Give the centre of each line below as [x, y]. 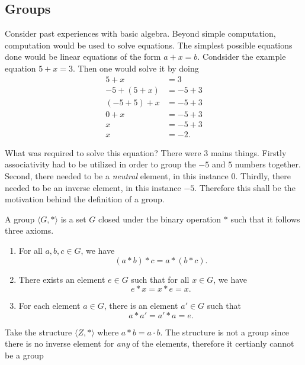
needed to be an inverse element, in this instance [93, 187]
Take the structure [38, 332]
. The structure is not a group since [224, 332]
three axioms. [29, 230]
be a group [24, 355]
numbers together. [268, 164]
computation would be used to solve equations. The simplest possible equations [149, 45]
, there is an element [141, 306]
